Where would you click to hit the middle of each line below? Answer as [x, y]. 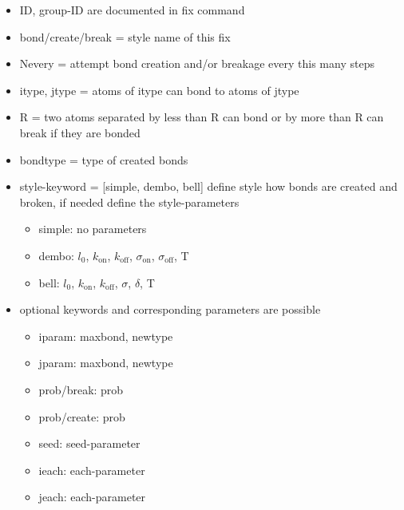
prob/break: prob [81, 389]
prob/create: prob [82, 416]
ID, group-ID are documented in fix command [132, 10]
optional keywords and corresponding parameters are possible [170, 309]
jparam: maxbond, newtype [106, 363]
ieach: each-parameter [92, 470]
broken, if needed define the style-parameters [129, 202]
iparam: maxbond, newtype [106, 336]
